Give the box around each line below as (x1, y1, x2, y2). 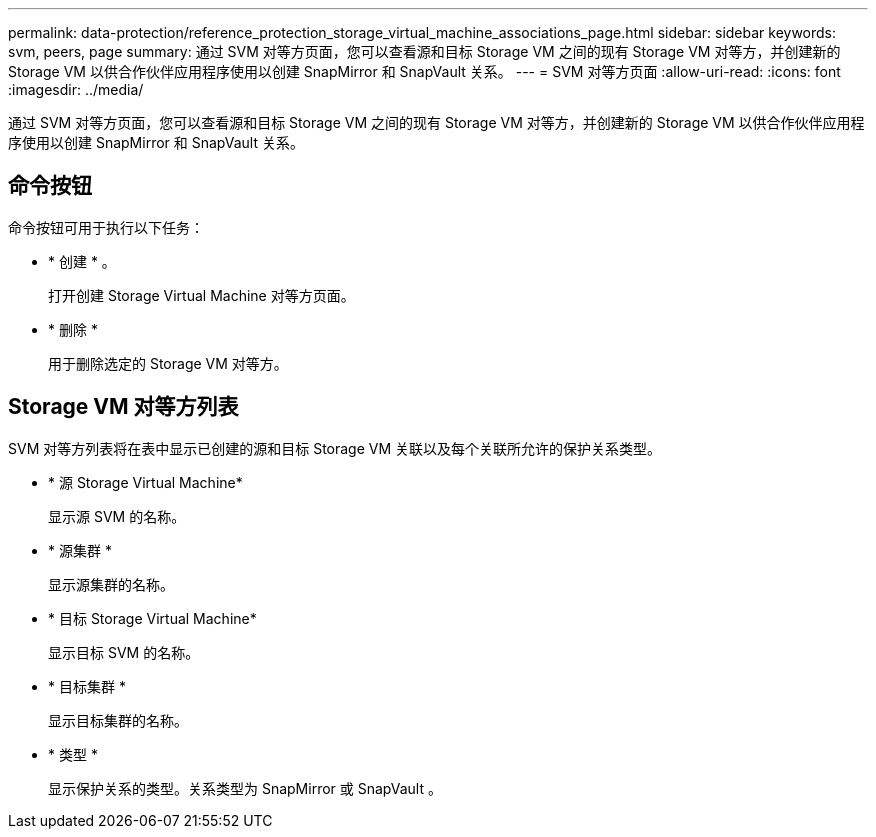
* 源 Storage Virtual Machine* (48, 473, 243, 491)
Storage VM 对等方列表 (8, 394, 239, 420)
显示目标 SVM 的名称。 (48, 643, 200, 661)
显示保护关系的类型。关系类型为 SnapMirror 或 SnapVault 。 (48, 779, 442, 797)
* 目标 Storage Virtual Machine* (48, 609, 257, 627)
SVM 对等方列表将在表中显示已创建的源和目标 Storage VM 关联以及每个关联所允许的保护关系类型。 (8, 439, 662, 457)
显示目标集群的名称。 (48, 711, 188, 729)
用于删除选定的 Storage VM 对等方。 (48, 354, 288, 372)
